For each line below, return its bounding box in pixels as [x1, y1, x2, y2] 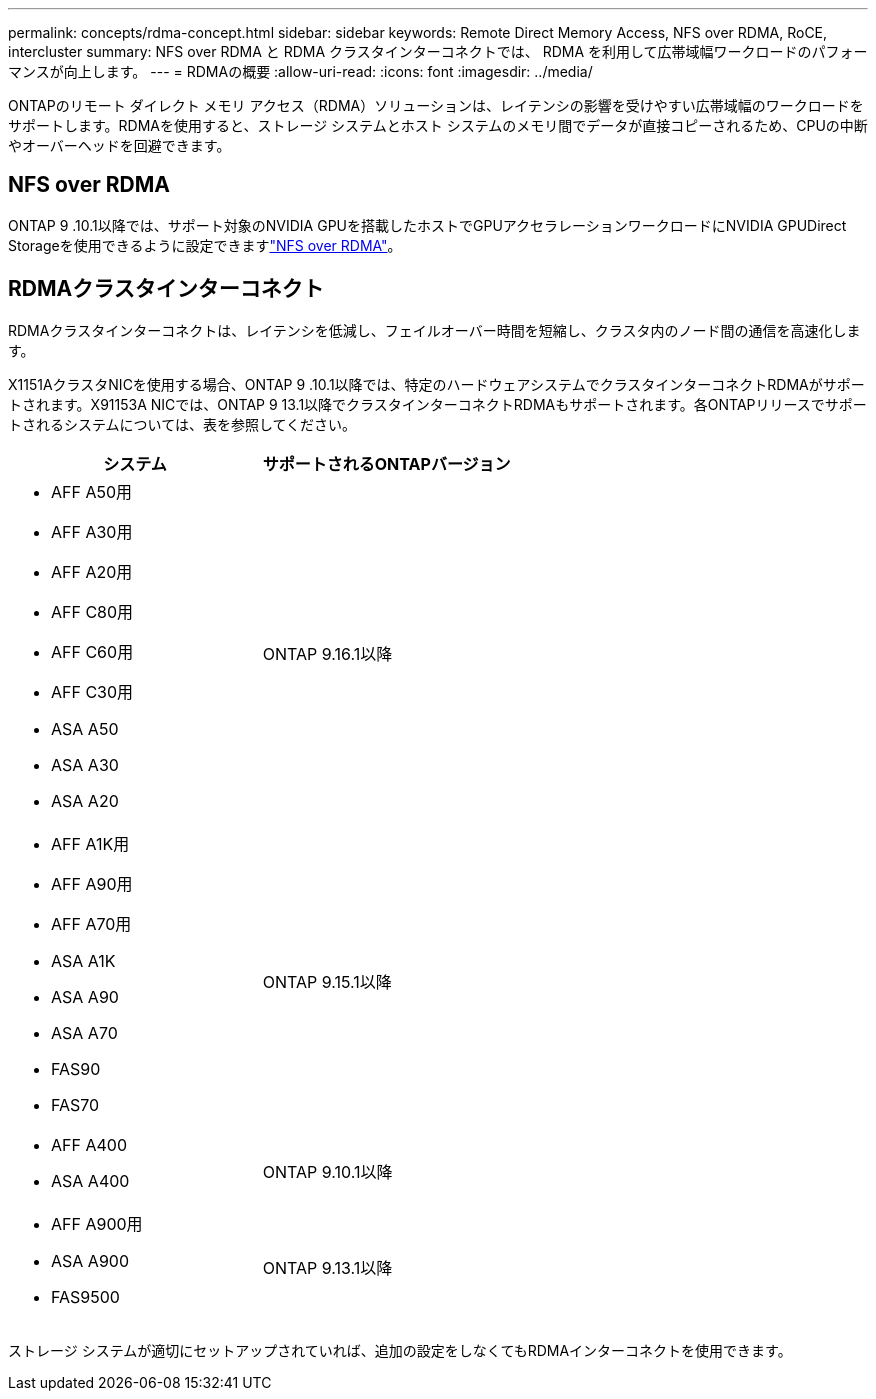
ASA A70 [51, 1022, 118, 1043]
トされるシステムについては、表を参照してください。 [8, 415, 357, 433]
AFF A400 [51, 1134, 127, 1155]
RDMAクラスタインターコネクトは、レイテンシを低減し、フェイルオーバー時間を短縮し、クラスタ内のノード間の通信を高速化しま [8, 321, 861, 339]
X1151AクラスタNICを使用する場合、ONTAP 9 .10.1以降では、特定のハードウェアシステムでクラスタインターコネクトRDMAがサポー [8, 375, 865, 393]
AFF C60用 [51, 641, 134, 662]
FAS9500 [51, 1286, 120, 1307]
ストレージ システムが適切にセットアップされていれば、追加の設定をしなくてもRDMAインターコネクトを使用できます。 [8, 1341, 792, 1359]
